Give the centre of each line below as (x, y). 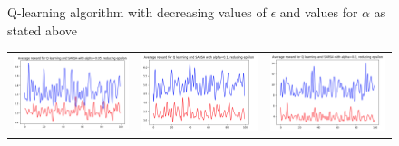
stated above (43, 29)
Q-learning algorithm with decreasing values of (137, 12)
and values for (319, 12)
